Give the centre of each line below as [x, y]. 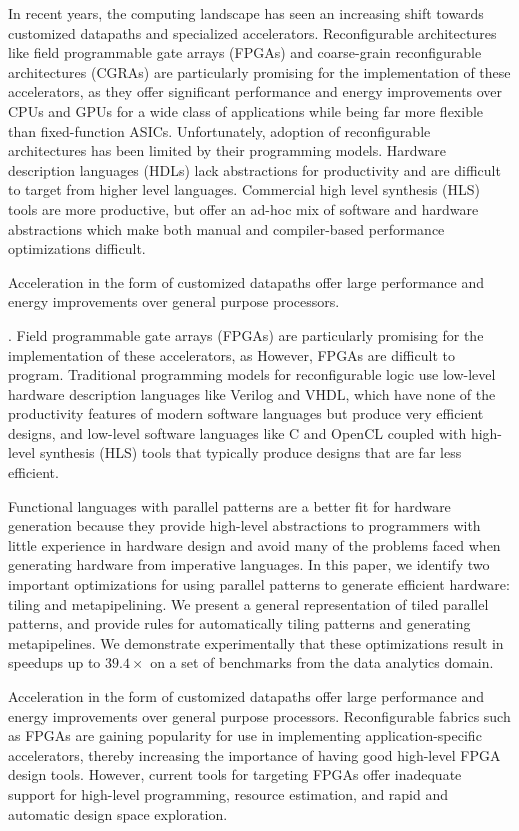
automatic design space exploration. [118, 813]
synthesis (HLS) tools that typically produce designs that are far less [250, 452]
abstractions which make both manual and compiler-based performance [226, 228]
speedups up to [54, 662]
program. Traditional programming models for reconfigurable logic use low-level [252, 374]
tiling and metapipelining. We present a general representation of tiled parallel [248, 603]
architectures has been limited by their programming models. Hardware [227, 150]
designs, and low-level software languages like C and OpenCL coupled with [237, 432]
